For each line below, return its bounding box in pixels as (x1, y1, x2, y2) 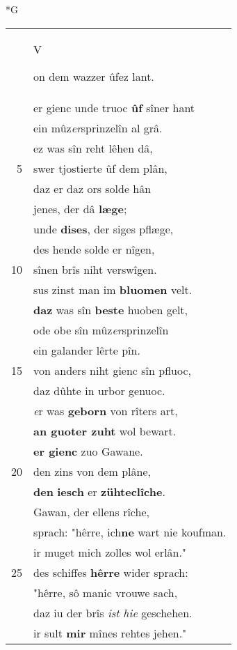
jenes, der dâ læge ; (33, 200, 127, 217)
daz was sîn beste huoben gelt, (33, 301, 188, 318)
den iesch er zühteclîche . (33, 483, 165, 500)
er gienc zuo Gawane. (33, 442, 143, 459)
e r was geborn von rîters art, (33, 402, 178, 419)
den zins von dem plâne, (33, 463, 151, 479)
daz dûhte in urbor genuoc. (33, 382, 165, 398)
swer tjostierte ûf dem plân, (33, 160, 167, 176)
